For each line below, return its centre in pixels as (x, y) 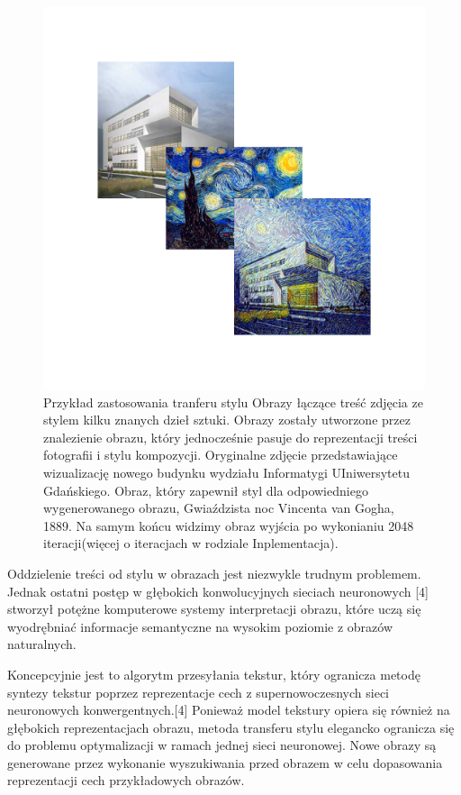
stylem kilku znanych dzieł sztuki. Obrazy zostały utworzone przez (227, 420)
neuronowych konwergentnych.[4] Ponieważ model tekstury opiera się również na (229, 710)
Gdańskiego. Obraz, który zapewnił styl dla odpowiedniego (206, 490)
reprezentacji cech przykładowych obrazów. (126, 780)
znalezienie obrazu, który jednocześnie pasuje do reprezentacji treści (230, 437)
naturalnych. (42, 644)
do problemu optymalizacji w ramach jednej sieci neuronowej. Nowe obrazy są (222, 745)
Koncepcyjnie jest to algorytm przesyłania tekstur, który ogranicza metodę (214, 674)
